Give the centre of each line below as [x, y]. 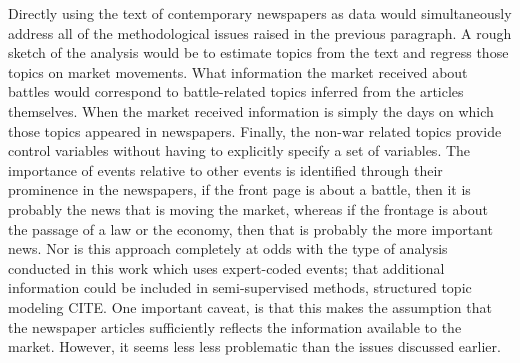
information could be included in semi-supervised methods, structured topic [240, 287]
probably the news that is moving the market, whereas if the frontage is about [248, 208]
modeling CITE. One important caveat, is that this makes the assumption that [250, 306]
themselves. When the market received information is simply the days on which [251, 110]
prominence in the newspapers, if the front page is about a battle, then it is [239, 189]
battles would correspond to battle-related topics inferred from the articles [236, 91]
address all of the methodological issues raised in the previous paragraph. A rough [260, 32]
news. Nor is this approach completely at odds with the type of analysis [228, 248]
